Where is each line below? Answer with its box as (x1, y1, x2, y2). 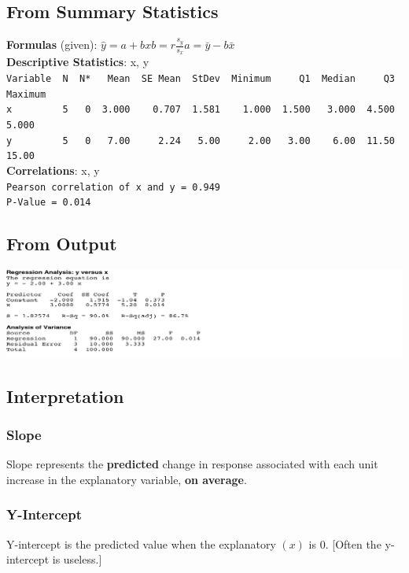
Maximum (6, 88, 46, 100)
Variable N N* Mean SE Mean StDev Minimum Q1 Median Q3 (6, 73, 395, 85)
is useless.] (52, 551, 102, 567)
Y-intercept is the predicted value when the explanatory (6, 535, 276, 552)
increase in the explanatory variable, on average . (6, 471, 247, 487)
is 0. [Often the (308, 535, 381, 552)
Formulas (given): (6, 36, 98, 53)
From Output (6, 231, 117, 256)
